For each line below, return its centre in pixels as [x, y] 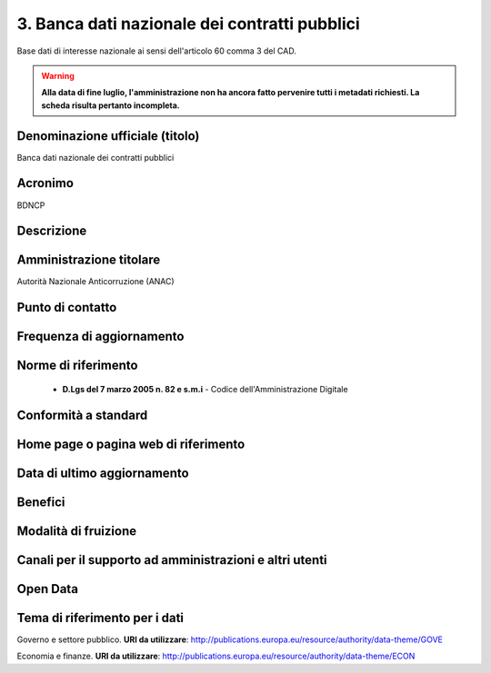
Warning [58, 75]
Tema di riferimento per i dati [100, 618]
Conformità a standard [82, 415]
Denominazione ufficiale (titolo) [108, 136]
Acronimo [45, 183]
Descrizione [52, 231]
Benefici [41, 502]
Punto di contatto [67, 307]
